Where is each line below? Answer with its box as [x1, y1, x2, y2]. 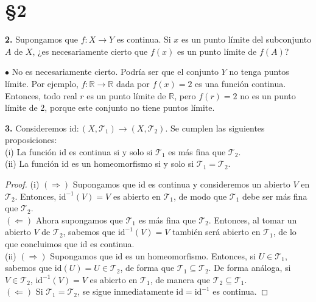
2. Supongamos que [5, 33, 78, 46]
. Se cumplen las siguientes [165, 121, 265, 134]
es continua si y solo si [69, 145, 153, 158]
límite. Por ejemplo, [5, 77, 79, 90]
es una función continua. [195, 77, 286, 90]
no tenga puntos [229, 65, 289, 78]
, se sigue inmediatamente [77, 285, 174, 298]
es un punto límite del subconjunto [181, 33, 312, 46]
